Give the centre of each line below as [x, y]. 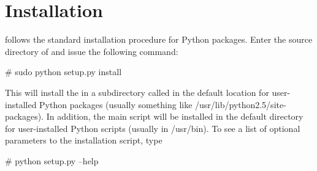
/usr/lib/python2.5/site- [241, 104]
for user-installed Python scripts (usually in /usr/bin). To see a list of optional [153, 128]
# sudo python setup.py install [63, 72]
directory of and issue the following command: [92, 51]
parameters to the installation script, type [84, 140]
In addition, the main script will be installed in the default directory [175, 116]
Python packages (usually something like [116, 104]
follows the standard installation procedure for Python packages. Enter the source [159, 39]
